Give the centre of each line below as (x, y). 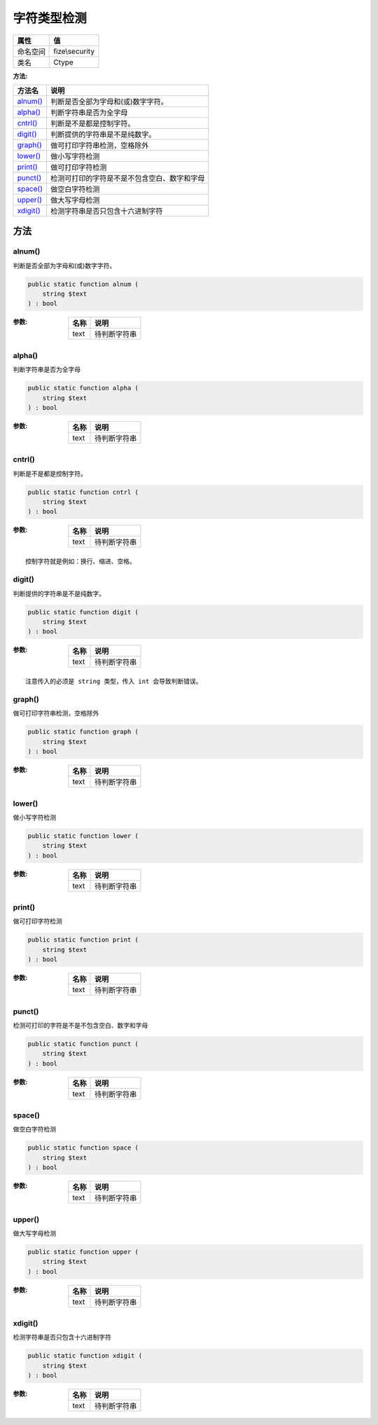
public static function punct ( (83, 1044)
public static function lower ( (83, 836)
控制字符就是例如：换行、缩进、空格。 (80, 562)
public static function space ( (83, 1148)
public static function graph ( (83, 732)
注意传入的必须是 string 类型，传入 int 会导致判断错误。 (114, 682)
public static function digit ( (83, 612)
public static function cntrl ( (83, 492)
